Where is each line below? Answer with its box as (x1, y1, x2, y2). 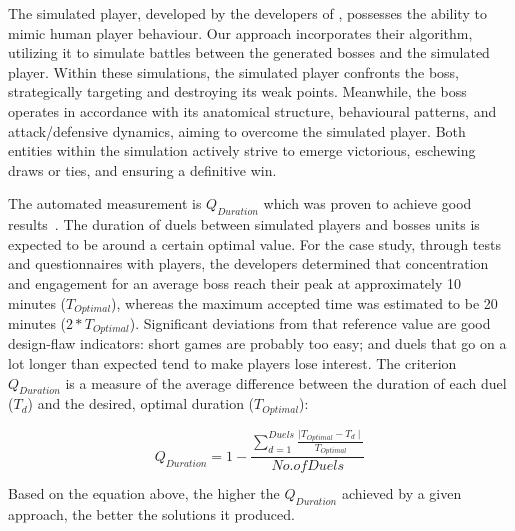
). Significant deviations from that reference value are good (129, 312, 491, 333)
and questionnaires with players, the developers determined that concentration (8, 253, 489, 274)
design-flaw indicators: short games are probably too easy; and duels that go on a (8, 333, 507, 354)
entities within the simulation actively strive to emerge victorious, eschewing (8, 140, 476, 161)
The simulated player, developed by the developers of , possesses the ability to (8, 3, 487, 23)
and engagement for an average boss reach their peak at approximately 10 (8, 272, 461, 293)
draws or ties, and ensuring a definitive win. (8, 159, 277, 180)
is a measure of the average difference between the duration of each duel (65, 372, 507, 393)
